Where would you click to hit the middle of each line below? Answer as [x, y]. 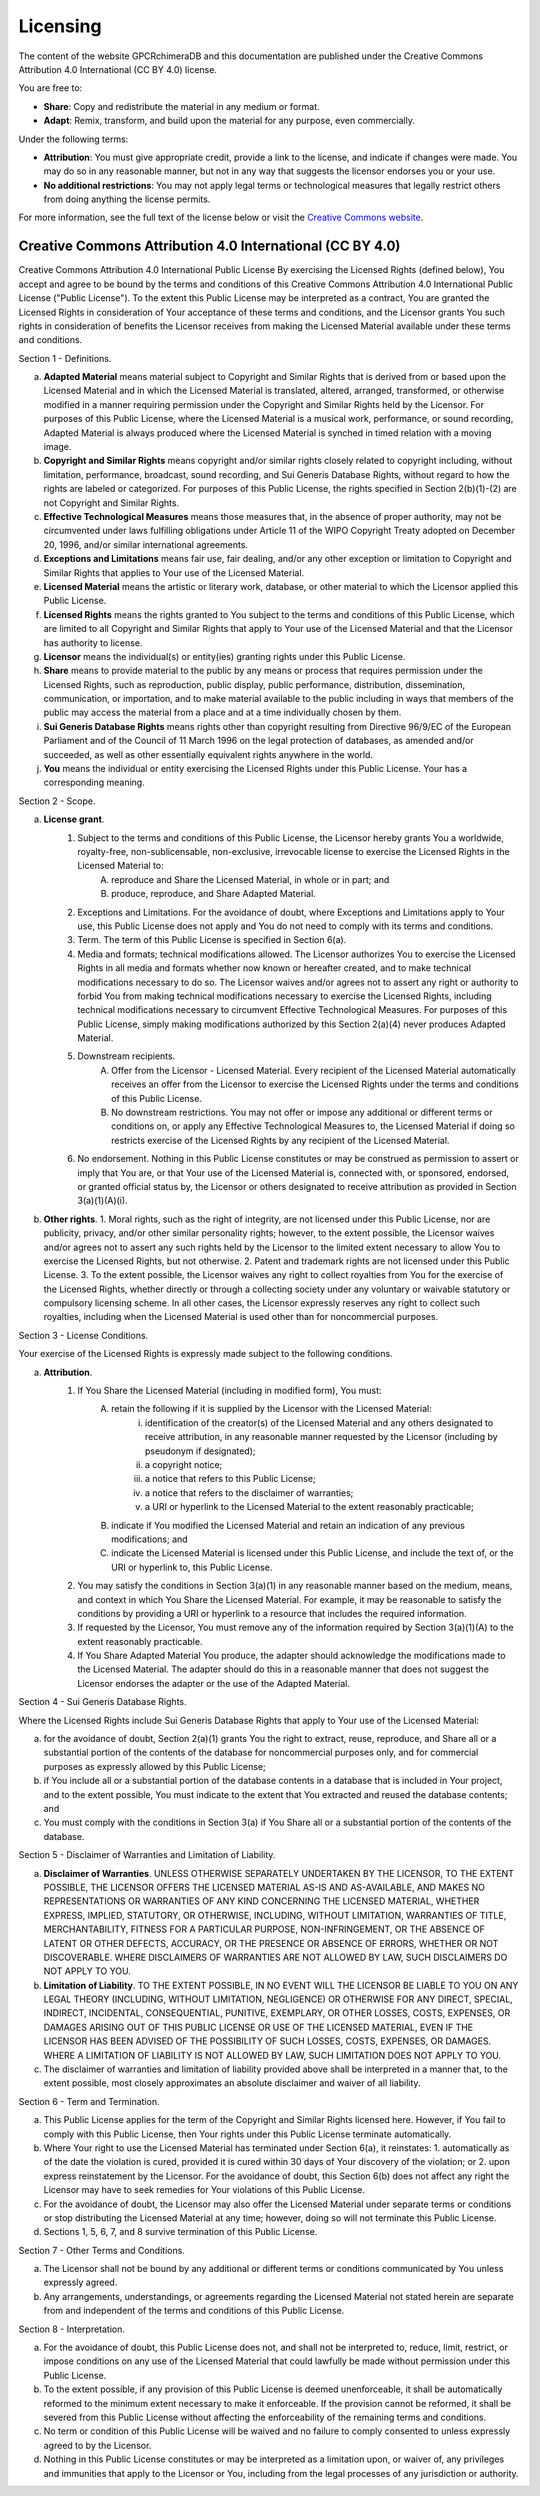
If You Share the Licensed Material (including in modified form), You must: [229, 1391]
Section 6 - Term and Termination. [89, 2101]
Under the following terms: [73, 139]
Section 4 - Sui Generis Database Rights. [102, 1702]
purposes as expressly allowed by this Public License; [155, 1766]
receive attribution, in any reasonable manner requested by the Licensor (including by [322, 1437]
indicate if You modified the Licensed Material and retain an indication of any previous [288, 1525]
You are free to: [50, 88]
